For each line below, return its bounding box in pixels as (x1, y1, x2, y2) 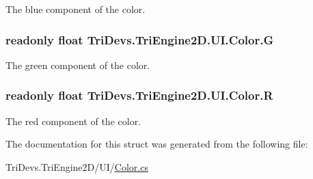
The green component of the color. (5, 57, 150, 72)
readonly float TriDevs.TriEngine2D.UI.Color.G (5, 31, 274, 48)
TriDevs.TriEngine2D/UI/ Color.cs (5, 159, 148, 174)
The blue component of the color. (5, 2, 146, 16)
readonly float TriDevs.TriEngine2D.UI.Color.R (5, 87, 273, 104)
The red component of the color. (5, 113, 141, 128)
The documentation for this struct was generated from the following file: (5, 137, 308, 151)
